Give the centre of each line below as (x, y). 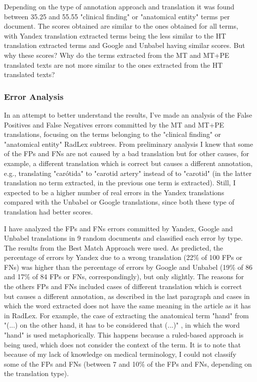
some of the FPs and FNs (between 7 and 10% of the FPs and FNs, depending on (128, 363)
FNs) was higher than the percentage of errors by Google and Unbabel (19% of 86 (128, 267)
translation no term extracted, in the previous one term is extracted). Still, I (120, 183)
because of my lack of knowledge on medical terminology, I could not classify (120, 354)
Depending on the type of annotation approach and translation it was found (119, 6)
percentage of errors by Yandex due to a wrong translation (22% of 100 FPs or (123, 257)
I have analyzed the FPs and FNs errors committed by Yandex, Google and (119, 228)
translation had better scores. (48, 211)
